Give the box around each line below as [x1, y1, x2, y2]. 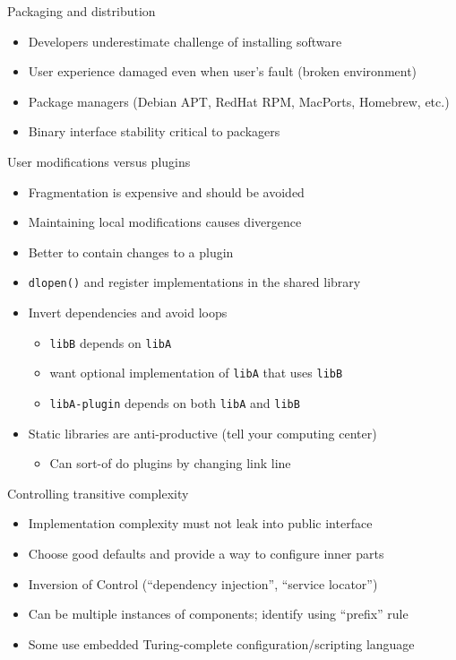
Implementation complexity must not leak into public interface [28, 514, 373, 533]
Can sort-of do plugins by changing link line [49, 454, 291, 473]
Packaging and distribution [7, 2, 156, 20]
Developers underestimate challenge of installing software [28, 31, 342, 50]
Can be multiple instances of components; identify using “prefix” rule [28, 604, 409, 623]
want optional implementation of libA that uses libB [49, 363, 343, 382]
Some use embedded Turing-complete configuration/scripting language [28, 634, 415, 653]
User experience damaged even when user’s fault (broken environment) [28, 62, 417, 81]
